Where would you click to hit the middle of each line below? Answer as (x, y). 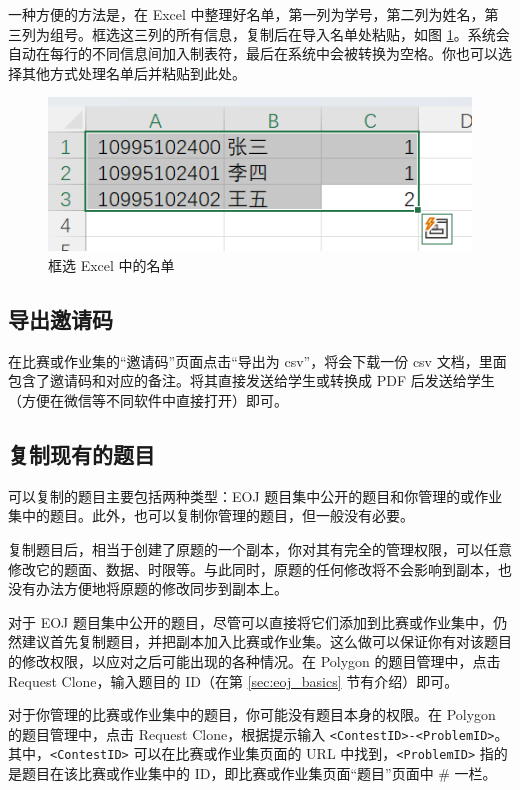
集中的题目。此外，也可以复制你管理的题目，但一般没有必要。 (211, 515)
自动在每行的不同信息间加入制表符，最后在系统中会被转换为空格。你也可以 (253, 53)
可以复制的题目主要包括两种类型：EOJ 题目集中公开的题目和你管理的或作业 (255, 495)
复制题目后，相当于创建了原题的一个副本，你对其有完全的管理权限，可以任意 (260, 549)
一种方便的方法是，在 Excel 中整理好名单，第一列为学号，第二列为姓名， (246, 14)
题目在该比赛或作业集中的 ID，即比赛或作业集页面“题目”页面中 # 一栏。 (259, 773)
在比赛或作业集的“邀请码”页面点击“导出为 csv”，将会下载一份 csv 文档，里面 (257, 360)
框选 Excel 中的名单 (111, 265)
